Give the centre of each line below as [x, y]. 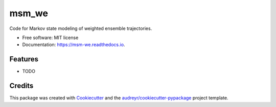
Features [24, 59]
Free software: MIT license [50, 38]
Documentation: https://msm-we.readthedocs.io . [74, 45]
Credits [21, 86]
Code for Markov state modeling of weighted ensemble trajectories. [81, 28]
